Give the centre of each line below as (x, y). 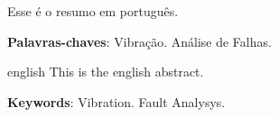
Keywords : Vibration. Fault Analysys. (116, 101)
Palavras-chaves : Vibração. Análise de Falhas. (139, 41)
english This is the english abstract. (106, 72)
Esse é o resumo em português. (93, 11)
